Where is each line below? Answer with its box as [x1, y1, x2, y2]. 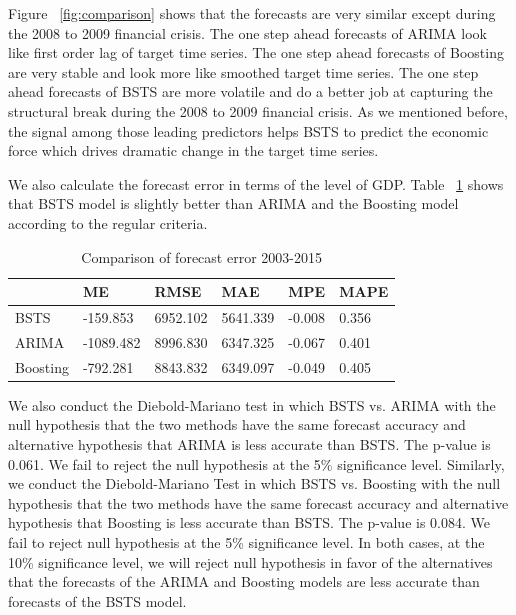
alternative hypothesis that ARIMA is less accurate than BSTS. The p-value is [8, 433, 491, 454]
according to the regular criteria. [8, 212, 208, 233]
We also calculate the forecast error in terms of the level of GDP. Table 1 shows [8, 173, 504, 194]
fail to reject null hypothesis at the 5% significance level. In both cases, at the [8, 531, 485, 552]
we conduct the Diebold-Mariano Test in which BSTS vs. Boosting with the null [8, 473, 501, 494]
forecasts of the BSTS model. [8, 590, 187, 611]
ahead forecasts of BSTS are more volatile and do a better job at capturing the [8, 81, 493, 102]
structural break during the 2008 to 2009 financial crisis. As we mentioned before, [8, 100, 508, 121]
